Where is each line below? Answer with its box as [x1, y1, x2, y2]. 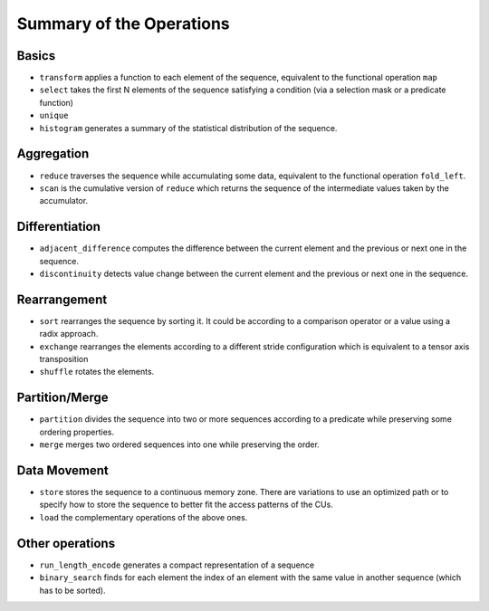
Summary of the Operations [16, 14, 230, 33]
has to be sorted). [39, 585, 106, 596]
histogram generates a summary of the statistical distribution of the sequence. [39, 122, 338, 133]
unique [39, 110, 69, 121]
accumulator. [39, 196, 89, 206]
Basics [16, 48, 56, 63]
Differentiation [16, 219, 101, 234]
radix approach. [39, 329, 99, 339]
